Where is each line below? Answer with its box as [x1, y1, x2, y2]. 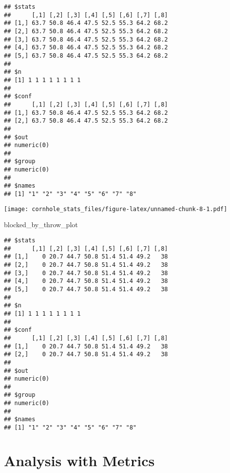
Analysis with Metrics [4, 450, 155, 470]
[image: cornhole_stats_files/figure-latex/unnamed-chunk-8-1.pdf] [4, 205, 228, 213]
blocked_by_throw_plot [4, 219, 78, 230]
